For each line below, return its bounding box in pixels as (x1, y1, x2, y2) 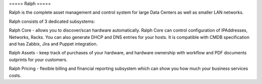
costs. (9, 72, 21, 78)
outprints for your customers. (9, 56, 68, 63)
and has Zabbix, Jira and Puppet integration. (9, 41, 98, 47)
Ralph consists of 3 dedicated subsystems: (9, 18, 95, 24)
